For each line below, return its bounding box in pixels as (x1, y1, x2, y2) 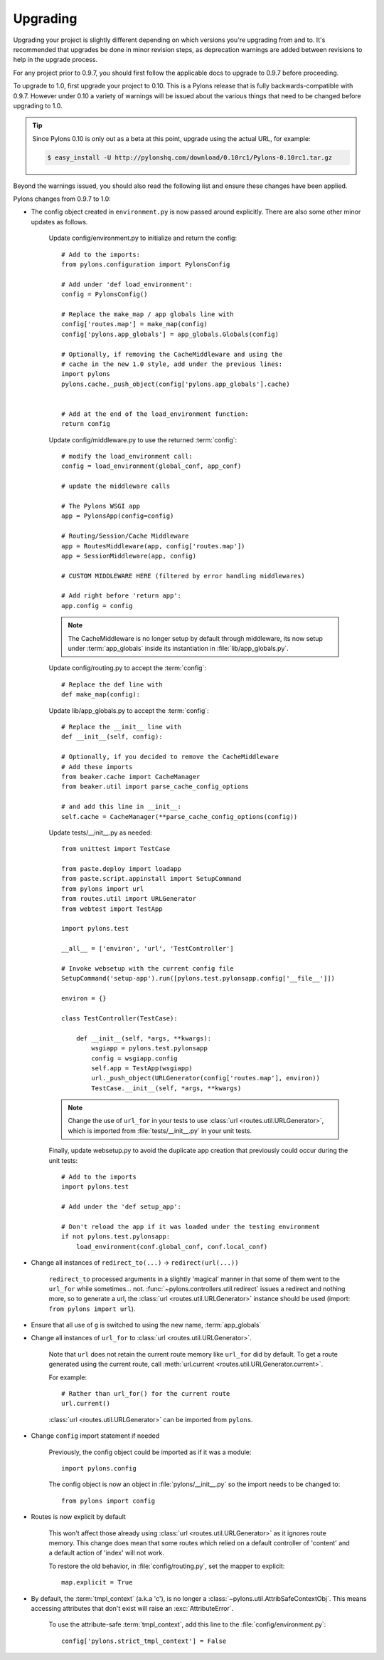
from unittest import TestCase (61, 845, 171, 853)
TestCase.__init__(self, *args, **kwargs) (91, 1084, 242, 1092)
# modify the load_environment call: (61, 452, 193, 461)
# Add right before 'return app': (61, 592, 181, 600)
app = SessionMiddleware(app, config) (61, 552, 197, 560)
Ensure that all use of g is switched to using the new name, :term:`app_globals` (31, 1321, 262, 1330)
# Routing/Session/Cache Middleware (61, 532, 189, 541)
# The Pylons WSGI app (61, 502, 141, 510)
